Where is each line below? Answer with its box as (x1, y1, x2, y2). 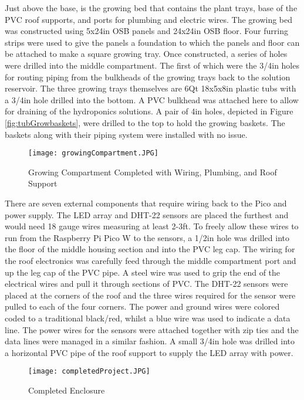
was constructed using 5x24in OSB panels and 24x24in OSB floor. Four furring (5, 25, 288, 37)
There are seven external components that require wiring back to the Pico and (5, 196, 287, 209)
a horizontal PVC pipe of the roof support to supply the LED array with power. (5, 346, 293, 358)
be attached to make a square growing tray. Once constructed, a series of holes (5, 48, 288, 60)
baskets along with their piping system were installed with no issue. (5, 128, 248, 140)
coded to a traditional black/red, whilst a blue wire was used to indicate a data (5, 311, 291, 324)
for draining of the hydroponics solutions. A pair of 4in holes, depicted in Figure (5, 105, 293, 117)
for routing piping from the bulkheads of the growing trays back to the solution (5, 70, 291, 83)
